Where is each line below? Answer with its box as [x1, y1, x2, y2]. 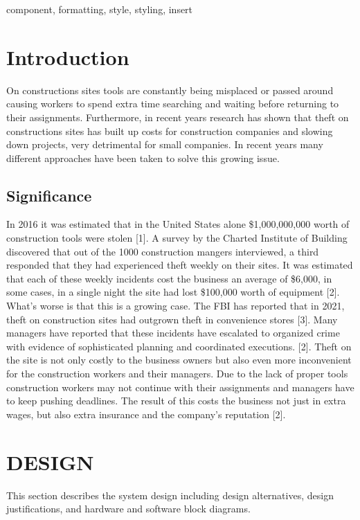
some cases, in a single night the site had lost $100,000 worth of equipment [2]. [6, 285, 340, 299]
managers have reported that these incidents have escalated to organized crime [6, 325, 340, 340]
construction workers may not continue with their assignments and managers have [6, 379, 354, 394]
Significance [6, 184, 92, 206]
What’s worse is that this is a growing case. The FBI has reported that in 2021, [6, 298, 345, 313]
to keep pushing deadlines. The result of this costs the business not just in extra [6, 393, 346, 408]
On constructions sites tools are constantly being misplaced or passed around [6, 82, 334, 97]
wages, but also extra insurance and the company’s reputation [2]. [6, 406, 286, 421]
